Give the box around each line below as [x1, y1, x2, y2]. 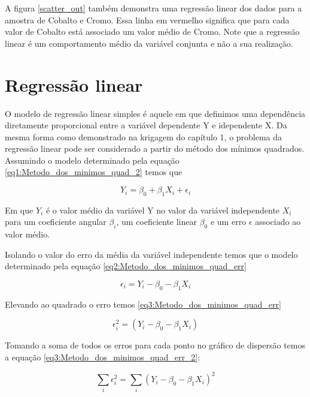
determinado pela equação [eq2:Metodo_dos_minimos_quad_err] [5, 260, 247, 272]
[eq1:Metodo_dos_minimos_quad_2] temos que [5, 166, 183, 178]
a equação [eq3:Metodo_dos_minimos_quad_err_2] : [5, 351, 200, 363]
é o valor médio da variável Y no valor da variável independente [45, 203, 280, 216]
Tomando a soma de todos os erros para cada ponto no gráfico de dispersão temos [5, 339, 305, 351]
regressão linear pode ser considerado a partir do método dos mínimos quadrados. [5, 142, 305, 155]
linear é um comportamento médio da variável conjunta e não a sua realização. [5, 37, 293, 49]
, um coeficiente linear [116, 215, 197, 228]
